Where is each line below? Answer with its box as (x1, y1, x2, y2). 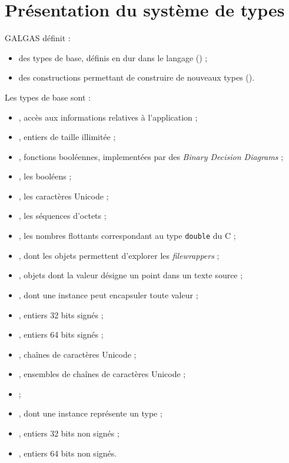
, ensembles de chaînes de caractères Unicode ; (18, 368, 186, 380)
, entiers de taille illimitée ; (18, 131, 116, 143)
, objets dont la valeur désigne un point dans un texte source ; (18, 269, 243, 281)
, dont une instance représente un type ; (18, 407, 162, 419)
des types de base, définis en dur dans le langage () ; (18, 51, 208, 64)
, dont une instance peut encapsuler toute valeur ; (18, 288, 198, 301)
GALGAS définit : (5, 32, 71, 44)
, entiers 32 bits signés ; (18, 308, 104, 321)
